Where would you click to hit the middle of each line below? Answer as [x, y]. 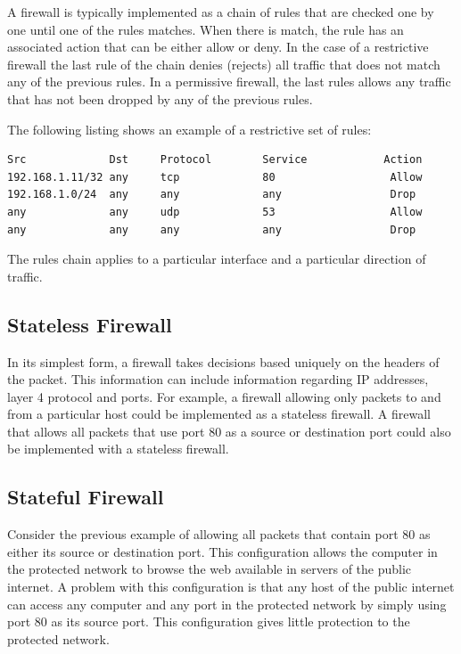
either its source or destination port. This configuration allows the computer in [222, 551]
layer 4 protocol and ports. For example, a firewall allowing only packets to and [224, 396]
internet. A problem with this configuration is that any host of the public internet [231, 587]
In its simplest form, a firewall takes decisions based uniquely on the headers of [223, 361]
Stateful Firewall [86, 497]
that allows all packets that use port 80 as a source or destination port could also [229, 431]
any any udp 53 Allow [215, 212]
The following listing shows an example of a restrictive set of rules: [189, 129]
